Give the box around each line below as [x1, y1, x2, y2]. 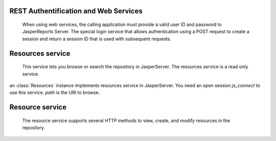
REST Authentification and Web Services [9, 7, 143, 15]
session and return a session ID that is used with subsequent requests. [22, 36, 171, 42]
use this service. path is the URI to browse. [9, 89, 100, 96]
